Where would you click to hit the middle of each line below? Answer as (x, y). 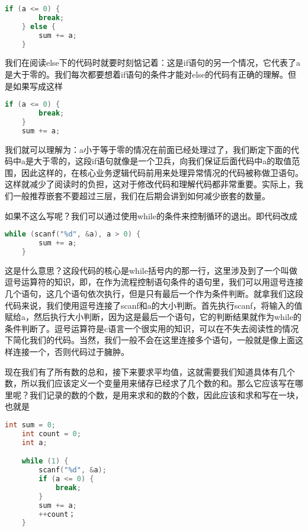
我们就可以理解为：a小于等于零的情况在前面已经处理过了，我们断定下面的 (148, 149)
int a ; (34, 442)
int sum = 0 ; (30, 425)
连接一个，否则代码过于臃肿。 (71, 351)
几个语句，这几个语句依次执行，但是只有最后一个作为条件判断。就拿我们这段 (154, 294)
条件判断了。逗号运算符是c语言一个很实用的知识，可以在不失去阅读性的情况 (152, 328)
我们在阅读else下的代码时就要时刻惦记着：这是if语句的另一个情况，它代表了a (153, 63)
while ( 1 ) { (45, 461)
